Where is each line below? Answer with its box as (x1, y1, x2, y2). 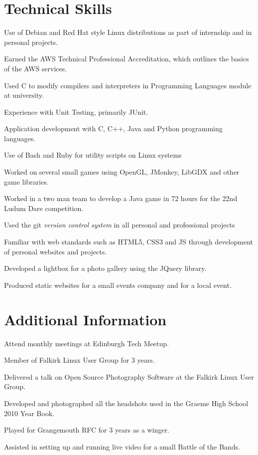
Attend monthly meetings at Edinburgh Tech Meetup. (4, 338, 169, 348)
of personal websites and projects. (4, 246, 107, 256)
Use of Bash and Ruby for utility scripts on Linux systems (4, 150, 182, 160)
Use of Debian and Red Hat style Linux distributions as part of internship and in (4, 27, 252, 37)
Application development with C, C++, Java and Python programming (4, 123, 223, 134)
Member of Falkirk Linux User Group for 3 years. (4, 355, 155, 365)
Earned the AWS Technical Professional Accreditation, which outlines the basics (4, 53, 249, 64)
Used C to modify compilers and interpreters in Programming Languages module (4, 80, 252, 90)
